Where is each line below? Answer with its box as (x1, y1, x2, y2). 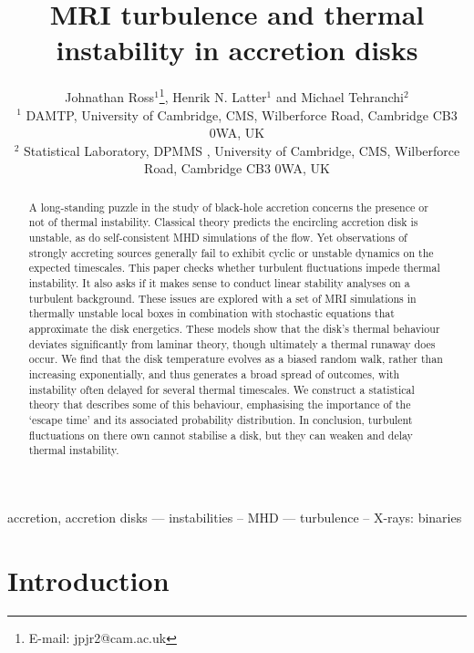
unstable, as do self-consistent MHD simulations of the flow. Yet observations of (28, 230, 407, 245)
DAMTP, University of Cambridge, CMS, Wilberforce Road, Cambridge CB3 (26, 105, 458, 124)
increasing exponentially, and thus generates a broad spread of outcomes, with (28, 366, 400, 381)
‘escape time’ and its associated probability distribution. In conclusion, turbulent (28, 411, 413, 427)
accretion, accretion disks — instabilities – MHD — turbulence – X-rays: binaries (7, 507, 462, 526)
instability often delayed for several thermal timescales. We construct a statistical (28, 381, 415, 397)
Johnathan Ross (65, 87, 155, 106)
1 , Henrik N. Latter (159, 85, 267, 106)
